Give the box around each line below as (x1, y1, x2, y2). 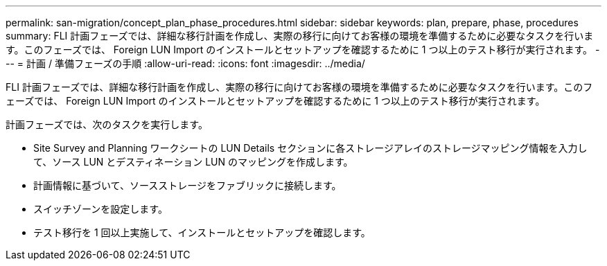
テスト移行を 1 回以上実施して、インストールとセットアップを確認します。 (33, 227, 371, 238)
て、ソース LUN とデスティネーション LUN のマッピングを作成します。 (33, 156, 353, 168)
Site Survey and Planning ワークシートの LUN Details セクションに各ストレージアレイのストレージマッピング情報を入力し (33, 142, 588, 154)
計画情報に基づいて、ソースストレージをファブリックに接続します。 (33, 179, 342, 191)
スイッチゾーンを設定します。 (33, 203, 168, 215)
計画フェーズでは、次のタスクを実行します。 (6, 118, 208, 130)
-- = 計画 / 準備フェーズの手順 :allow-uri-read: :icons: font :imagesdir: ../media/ (6, 57, 365, 69)
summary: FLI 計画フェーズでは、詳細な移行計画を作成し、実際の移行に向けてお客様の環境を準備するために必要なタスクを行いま (6, 30, 594, 42)
